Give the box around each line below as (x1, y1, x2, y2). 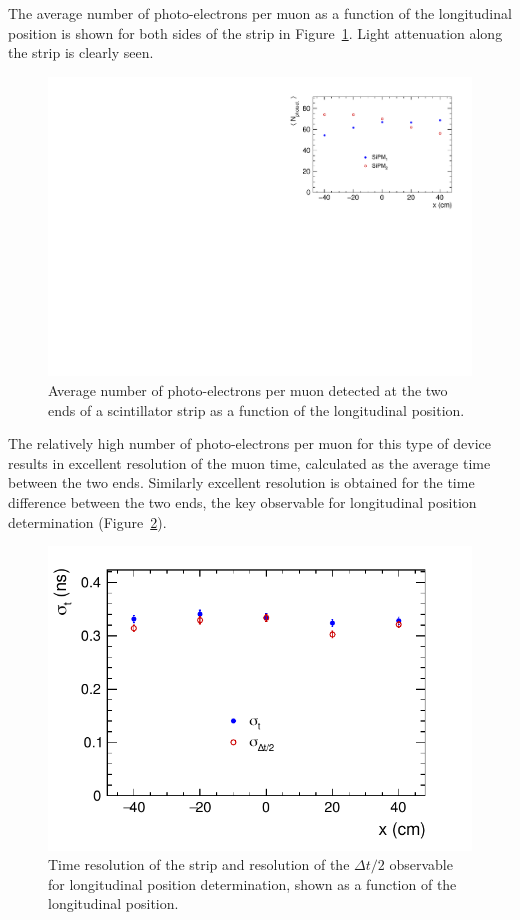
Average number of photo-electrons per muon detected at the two (48, 380, 448, 401)
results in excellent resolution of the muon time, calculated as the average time (8, 452, 491, 473)
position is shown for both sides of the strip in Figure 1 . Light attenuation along (8, 22, 503, 43)
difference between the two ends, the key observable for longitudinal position (8, 492, 477, 512)
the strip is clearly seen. (8, 42, 154, 63)
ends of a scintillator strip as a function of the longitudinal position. (48, 399, 465, 420)
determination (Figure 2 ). (8, 511, 167, 532)
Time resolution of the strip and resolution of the (48, 854, 350, 875)
